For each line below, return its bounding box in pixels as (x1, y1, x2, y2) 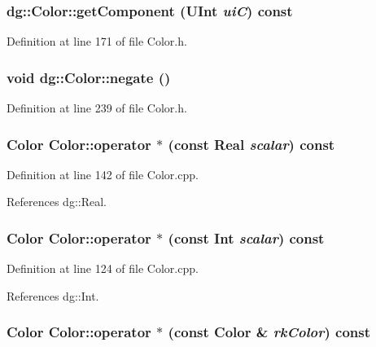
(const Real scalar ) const (168, 134, 335, 154)
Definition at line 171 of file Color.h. (7, 33, 187, 50)
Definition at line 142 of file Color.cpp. (7, 165, 199, 182)
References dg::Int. (7, 287, 99, 304)
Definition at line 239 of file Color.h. (7, 99, 187, 116)
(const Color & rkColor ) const (168, 322, 371, 342)
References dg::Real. (7, 193, 107, 210)
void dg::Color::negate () (7, 67, 171, 87)
